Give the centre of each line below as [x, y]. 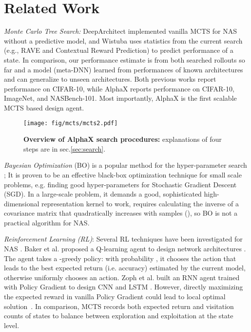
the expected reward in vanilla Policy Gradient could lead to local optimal [115, 297]
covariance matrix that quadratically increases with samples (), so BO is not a [121, 213]
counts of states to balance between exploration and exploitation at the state [119, 316]
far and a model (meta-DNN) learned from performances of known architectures [124, 69]
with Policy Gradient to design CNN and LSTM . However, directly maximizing [124, 287]
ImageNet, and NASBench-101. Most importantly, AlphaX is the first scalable [120, 98]
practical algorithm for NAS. [47, 222]
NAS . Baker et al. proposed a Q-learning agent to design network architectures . [125, 249]
